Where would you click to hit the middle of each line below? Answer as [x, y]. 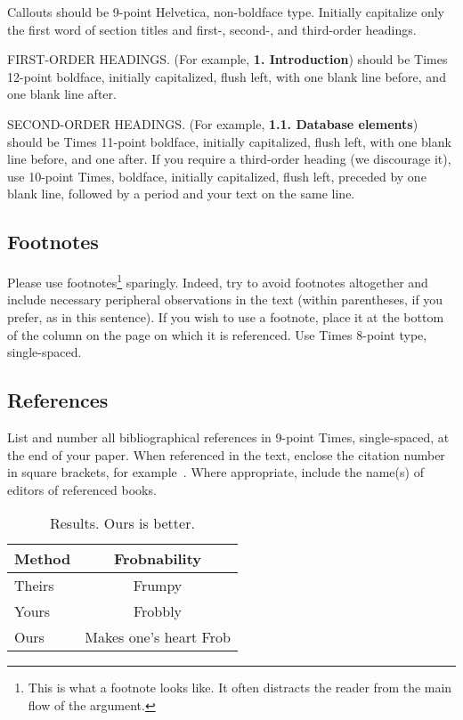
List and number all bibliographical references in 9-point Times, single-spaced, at [228, 437]
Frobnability [158, 559]
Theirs [34, 586]
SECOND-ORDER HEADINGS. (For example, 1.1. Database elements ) [213, 123]
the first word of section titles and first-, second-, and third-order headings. [212, 29]
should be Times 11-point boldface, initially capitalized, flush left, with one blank [229, 141]
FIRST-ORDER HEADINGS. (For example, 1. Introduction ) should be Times [227, 59]
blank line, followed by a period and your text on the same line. [181, 194]
